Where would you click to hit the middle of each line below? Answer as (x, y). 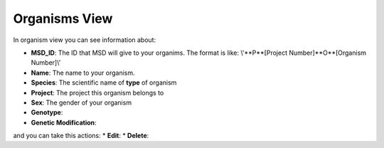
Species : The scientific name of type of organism (104, 83)
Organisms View (63, 18)
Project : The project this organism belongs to (97, 92)
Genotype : (47, 112)
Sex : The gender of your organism (81, 102)
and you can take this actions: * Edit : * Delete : (81, 136)
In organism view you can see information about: (85, 40)
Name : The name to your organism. (83, 73)
